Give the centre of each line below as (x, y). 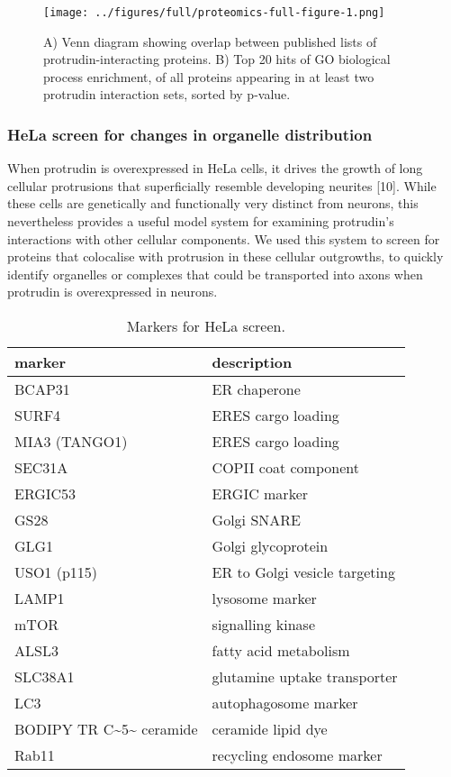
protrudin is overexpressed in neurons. (113, 292)
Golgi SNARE (256, 520)
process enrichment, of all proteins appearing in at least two (209, 76)
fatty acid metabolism (281, 650)
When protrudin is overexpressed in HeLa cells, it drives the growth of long (215, 168)
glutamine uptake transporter (305, 676)
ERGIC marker (260, 494)
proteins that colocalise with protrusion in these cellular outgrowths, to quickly (225, 256)
